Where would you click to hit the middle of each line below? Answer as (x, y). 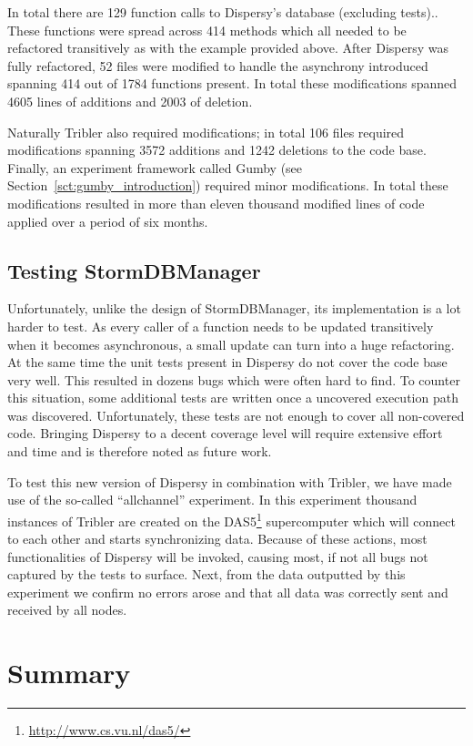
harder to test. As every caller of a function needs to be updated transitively (221, 326)
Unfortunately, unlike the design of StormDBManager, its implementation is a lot (234, 308)
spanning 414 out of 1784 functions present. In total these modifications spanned (232, 83)
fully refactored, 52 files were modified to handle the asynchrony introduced (218, 65)
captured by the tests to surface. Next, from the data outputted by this (206, 574)
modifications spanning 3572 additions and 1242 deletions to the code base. (217, 150)
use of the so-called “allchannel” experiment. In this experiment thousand (212, 500)
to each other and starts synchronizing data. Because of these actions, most (217, 539)
